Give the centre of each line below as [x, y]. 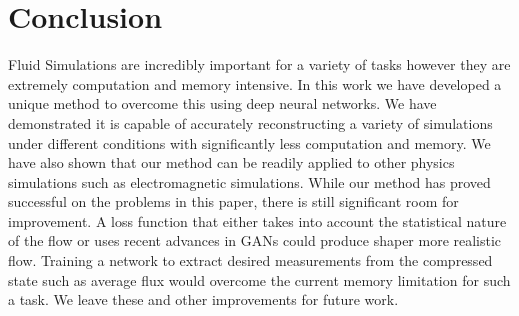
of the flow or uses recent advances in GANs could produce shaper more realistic [255, 240]
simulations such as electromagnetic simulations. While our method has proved [249, 181]
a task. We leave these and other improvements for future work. [203, 299]
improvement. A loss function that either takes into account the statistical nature [257, 220]
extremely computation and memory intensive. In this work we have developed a [255, 83]
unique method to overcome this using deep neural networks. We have [222, 103]
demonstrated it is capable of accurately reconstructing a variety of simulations [250, 122]
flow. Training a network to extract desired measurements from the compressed [250, 260]
